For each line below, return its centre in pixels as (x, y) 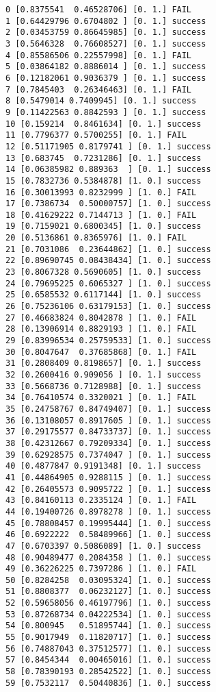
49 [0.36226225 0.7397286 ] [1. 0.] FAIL (101, 569)
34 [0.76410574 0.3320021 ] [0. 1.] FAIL (101, 398)
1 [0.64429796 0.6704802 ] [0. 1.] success (106, 21)
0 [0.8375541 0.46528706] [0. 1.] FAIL (99, 10)
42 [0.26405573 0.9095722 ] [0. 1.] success (108, 489)
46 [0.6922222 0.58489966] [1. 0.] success (108, 535)
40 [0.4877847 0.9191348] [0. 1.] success (104, 466)
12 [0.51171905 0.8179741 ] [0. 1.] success (108, 146)
